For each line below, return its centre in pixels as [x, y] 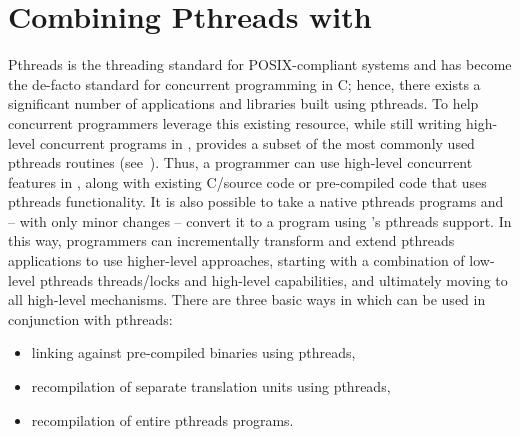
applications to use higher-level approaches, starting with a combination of [236, 260]
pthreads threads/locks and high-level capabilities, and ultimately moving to [273, 279]
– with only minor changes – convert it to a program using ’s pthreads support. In [260, 220]
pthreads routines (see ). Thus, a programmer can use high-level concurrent [240, 162]
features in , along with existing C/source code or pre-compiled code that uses [247, 181]
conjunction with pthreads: [90, 318]
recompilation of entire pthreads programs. [162, 419]
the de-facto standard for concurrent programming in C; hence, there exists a [244, 83]
